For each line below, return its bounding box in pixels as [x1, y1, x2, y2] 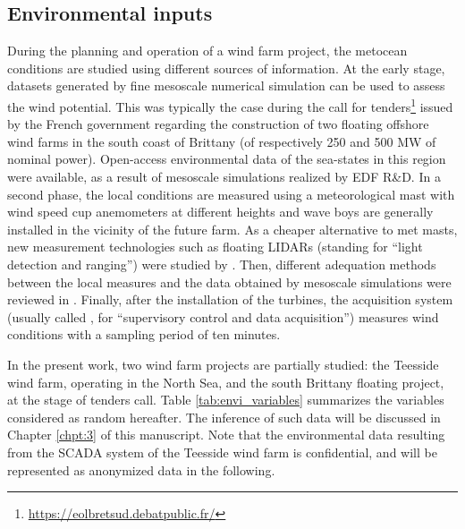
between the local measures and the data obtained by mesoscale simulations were [7, 272, 452, 291]
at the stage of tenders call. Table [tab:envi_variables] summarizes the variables [7, 390, 444, 409]
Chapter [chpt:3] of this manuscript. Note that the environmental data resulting [7, 425, 445, 444]
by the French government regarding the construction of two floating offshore [7, 115, 429, 133]
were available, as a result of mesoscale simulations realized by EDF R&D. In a [7, 167, 441, 186]
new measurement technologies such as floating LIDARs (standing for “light [7, 237, 423, 256]
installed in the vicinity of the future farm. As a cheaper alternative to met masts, [7, 219, 458, 238]
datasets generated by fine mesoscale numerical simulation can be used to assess [7, 76, 445, 95]
